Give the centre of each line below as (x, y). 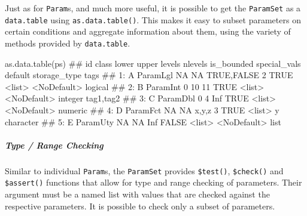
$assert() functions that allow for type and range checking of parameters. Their (153, 182)
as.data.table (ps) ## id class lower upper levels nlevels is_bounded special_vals (153, 63)
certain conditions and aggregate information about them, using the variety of (148, 31)
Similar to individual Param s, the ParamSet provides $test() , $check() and (144, 170)
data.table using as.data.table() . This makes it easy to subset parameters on (153, 19)
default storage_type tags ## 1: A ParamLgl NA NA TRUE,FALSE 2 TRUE (149, 75)
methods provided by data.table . (68, 43)
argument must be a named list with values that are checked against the (137, 194)
